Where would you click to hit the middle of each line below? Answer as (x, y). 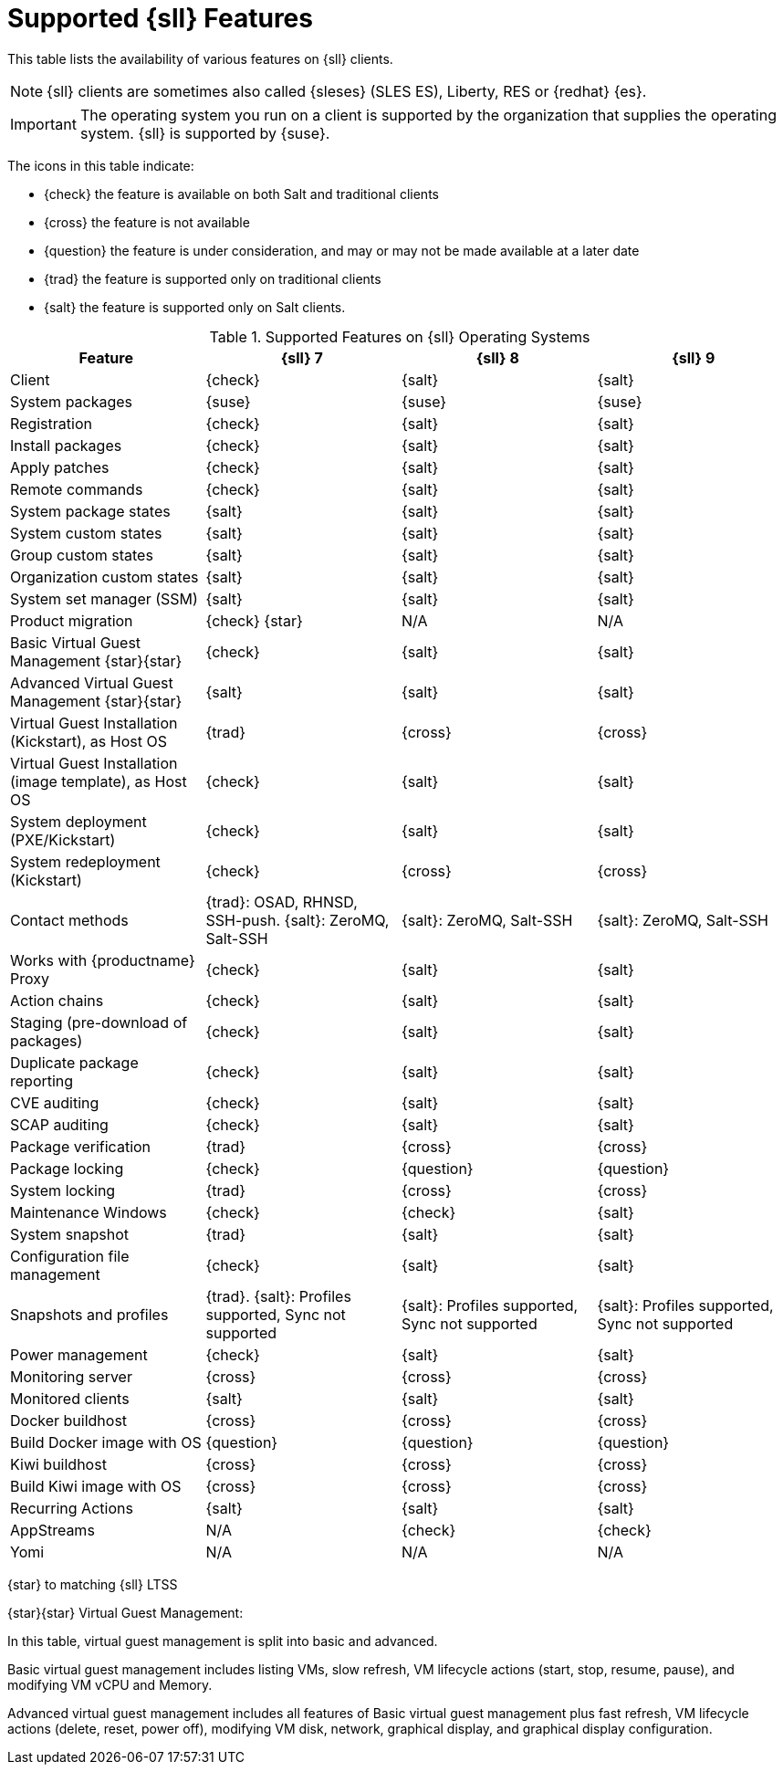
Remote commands (77, 489)
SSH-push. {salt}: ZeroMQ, (298, 920)
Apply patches (60, 467)
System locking (63, 1190)
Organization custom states (104, 577)
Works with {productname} (103, 960)
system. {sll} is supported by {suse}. (205, 133)
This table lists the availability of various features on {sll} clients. (200, 58)
